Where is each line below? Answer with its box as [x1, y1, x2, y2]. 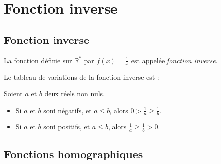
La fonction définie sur [4, 55, 72, 65]
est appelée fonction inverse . [131, 55, 218, 65]
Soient [4, 88, 23, 98]
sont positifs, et [43, 122, 90, 132]
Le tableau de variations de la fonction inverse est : [4, 72, 159, 82]
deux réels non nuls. [44, 88, 105, 98]
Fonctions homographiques [4, 146, 143, 161]
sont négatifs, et [43, 105, 92, 115]
